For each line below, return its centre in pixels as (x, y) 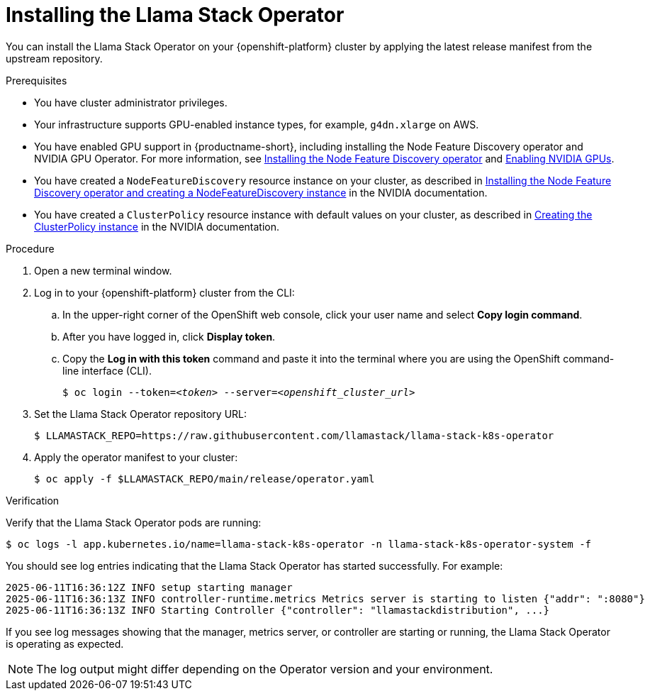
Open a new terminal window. (103, 270)
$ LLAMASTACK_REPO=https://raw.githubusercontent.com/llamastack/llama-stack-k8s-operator (294, 435)
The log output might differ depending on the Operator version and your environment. (265, 669)
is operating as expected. (65, 643)
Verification (33, 500)
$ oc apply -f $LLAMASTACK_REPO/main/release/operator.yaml (204, 479)
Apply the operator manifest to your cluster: (136, 457)
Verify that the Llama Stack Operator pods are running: (134, 522)
